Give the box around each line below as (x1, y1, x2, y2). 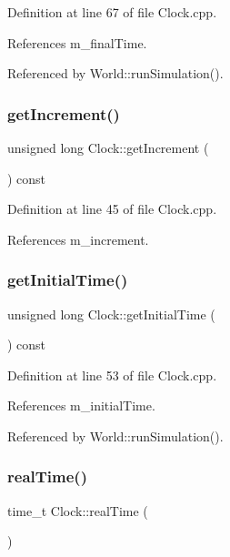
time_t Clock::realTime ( (7, 501, 148, 520)
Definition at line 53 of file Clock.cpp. (7, 365, 217, 384)
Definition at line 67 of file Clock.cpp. (7, 3, 217, 21)
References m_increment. (7, 229, 149, 248)
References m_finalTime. (7, 33, 147, 52)
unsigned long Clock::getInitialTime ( (7, 304, 215, 323)
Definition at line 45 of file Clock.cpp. (7, 199, 217, 218)
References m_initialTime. (7, 396, 155, 415)
